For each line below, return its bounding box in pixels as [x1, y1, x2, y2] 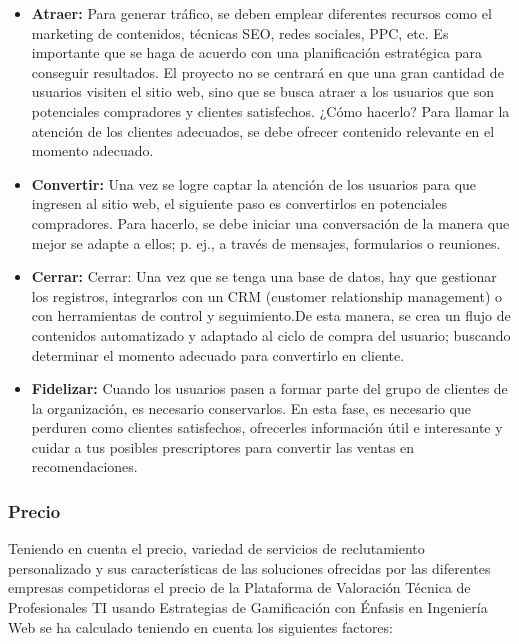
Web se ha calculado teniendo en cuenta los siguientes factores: [8, 616, 393, 637]
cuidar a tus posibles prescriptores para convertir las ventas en [31, 436, 415, 457]
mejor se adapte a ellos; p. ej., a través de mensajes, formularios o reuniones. [31, 232, 501, 253]
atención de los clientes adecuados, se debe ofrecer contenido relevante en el [31, 120, 495, 141]
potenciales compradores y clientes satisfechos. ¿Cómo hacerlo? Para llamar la [31, 100, 510, 121]
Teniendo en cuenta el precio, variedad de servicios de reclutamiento [8, 538, 425, 559]
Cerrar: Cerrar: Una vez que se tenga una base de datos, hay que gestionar [31, 266, 497, 287]
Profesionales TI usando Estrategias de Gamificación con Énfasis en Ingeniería [8, 597, 488, 618]
